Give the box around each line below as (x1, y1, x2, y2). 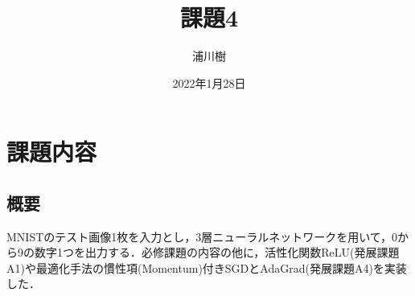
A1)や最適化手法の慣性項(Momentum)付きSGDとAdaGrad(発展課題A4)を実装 (6, 259, 407, 276)
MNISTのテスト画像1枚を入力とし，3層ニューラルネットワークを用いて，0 (6, 228, 397, 245)
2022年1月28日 (172, 74, 246, 91)
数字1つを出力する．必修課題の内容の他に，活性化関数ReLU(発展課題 (34, 244, 400, 261)
